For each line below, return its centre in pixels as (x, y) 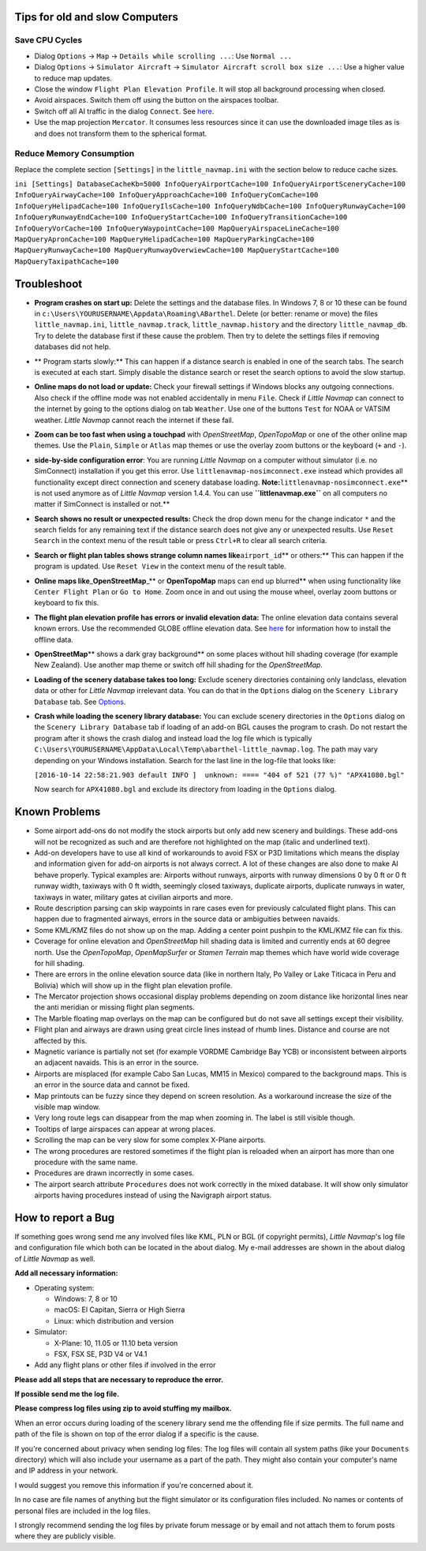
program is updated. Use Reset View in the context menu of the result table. (161, 566)
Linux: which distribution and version (114, 1321)
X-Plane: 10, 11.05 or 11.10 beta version (116, 1343)
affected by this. (61, 1040)
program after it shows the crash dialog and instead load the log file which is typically (173, 738)
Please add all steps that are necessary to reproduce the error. (119, 1379)
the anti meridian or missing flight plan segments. (114, 1007)
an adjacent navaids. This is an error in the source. (116, 1062)
